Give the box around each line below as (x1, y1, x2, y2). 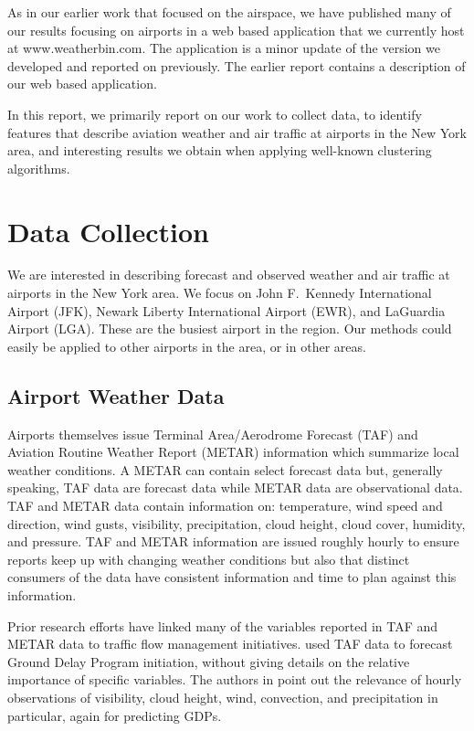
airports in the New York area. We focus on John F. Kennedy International (7, 283, 432, 302)
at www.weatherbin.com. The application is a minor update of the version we (7, 38, 440, 58)
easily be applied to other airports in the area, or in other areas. (7, 336, 366, 355)
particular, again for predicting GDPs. (7, 705, 222, 725)
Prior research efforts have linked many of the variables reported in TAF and (7, 616, 438, 635)
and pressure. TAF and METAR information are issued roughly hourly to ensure (7, 532, 459, 551)
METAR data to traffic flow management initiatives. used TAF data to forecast (7, 634, 453, 653)
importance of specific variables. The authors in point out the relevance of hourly (7, 670, 462, 689)
